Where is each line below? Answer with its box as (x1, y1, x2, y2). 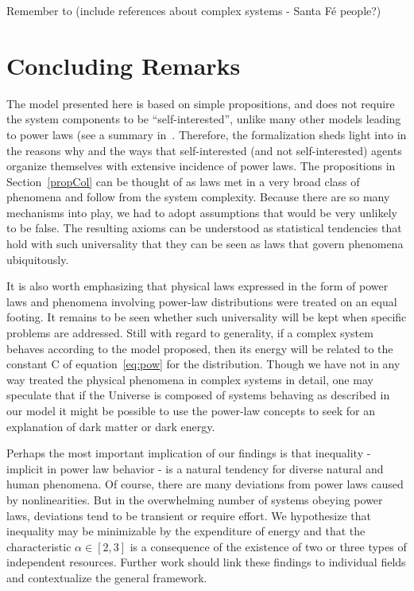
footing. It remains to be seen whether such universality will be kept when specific (6, 309, 407, 325)
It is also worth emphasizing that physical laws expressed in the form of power (6, 278, 389, 294)
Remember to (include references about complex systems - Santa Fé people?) (6, 2, 381, 18)
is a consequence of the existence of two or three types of (130, 538, 407, 554)
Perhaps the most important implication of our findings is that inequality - (6, 445, 371, 461)
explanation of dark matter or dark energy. (6, 418, 215, 434)
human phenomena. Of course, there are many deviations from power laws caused (6, 476, 404, 492)
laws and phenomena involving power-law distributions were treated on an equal (6, 293, 397, 309)
